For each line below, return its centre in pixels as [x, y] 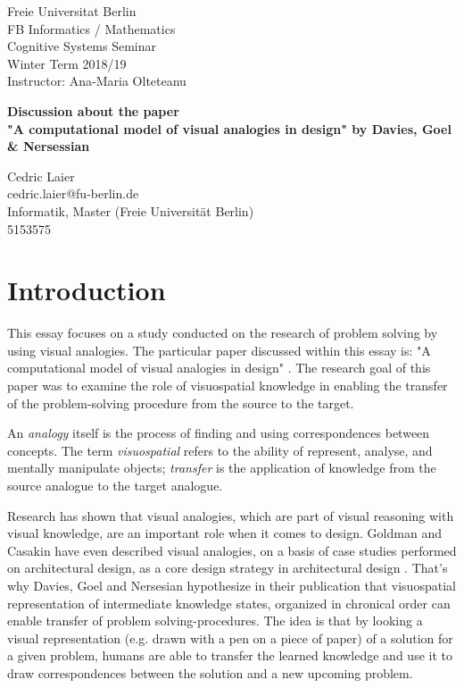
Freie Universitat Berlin [72, 11]
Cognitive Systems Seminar [82, 46]
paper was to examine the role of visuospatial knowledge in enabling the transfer [228, 386]
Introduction [87, 290]
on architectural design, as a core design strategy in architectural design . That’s [228, 568]
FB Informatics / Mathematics [91, 28]
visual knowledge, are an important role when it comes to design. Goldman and [224, 533]
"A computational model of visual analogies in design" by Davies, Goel [229, 128]
